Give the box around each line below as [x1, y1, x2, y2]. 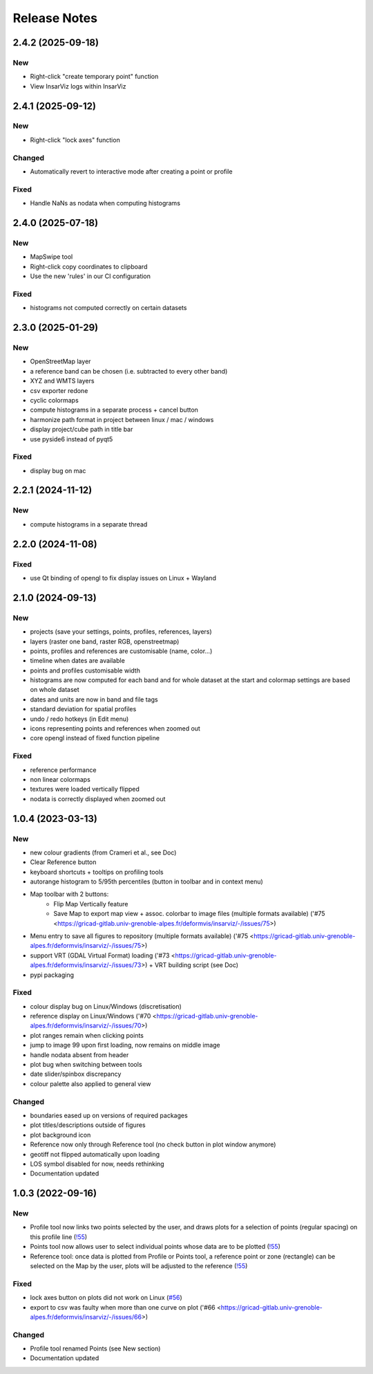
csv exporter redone [30, 386, 88, 394]
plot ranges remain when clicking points [30, 1031, 144, 1039]
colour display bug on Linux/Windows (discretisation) [30, 1002, 182, 1010]
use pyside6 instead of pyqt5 [30, 434, 113, 443]
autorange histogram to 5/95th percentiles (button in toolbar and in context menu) [30, 877, 264, 886]
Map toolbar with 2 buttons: [30, 890, 109, 899]
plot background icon [30, 1130, 91, 1139]
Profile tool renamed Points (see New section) [30, 1344, 161, 1353]
